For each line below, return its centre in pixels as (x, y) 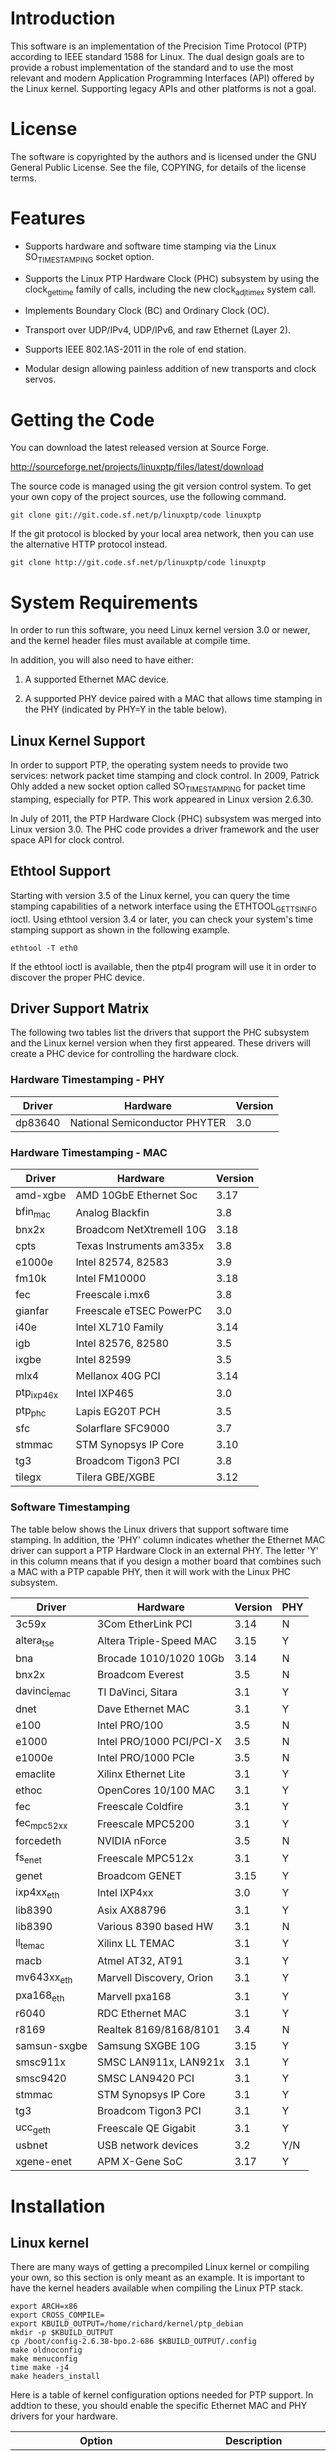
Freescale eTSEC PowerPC (139, 1311)
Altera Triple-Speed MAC (157, 1641)
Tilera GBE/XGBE (115, 1477)
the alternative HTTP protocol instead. (89, 544)
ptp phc (31, 1411)
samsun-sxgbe (51, 2046)
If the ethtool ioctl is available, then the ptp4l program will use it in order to (163, 966)
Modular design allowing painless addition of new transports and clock (170, 369)
